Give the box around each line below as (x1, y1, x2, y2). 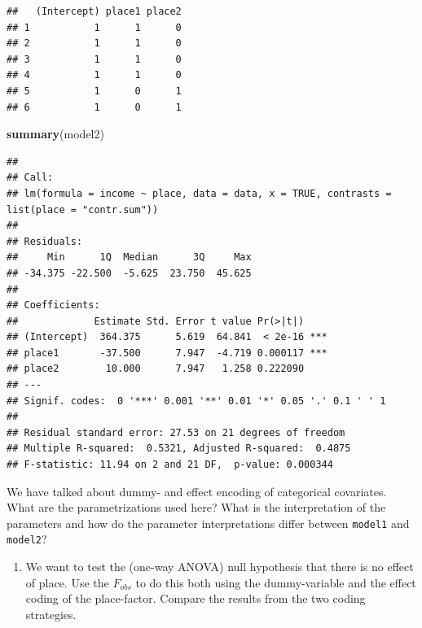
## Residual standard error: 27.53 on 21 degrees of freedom (7, 426, 345, 438)
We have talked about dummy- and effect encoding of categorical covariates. (7, 482, 387, 499)
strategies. (25, 605, 77, 622)
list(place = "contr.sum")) (7, 203, 159, 216)
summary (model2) (7, 125, 104, 142)
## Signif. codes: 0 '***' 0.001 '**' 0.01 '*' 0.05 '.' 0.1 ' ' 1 (7, 395, 386, 407)
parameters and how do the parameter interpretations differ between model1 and (7, 514, 410, 531)
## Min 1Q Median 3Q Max (7, 251, 252, 264)
